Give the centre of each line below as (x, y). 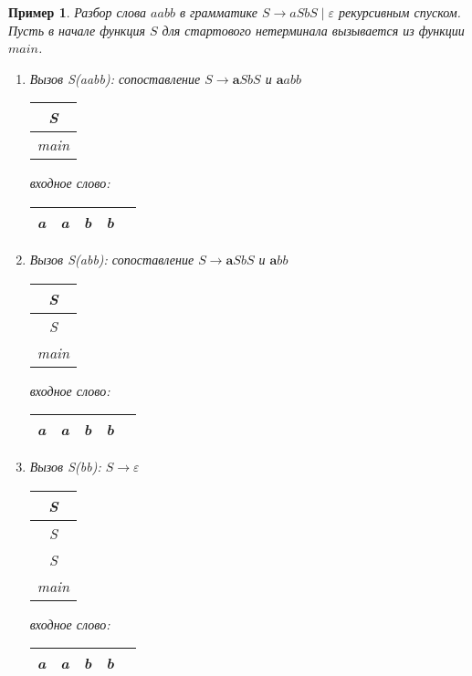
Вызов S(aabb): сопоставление (115, 78)
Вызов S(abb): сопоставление (112, 259)
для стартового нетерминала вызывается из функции (313, 30)
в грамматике (218, 12)
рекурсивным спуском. (400, 12)
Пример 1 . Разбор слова (78, 12)
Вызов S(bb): (65, 467)
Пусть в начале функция (77, 30)
